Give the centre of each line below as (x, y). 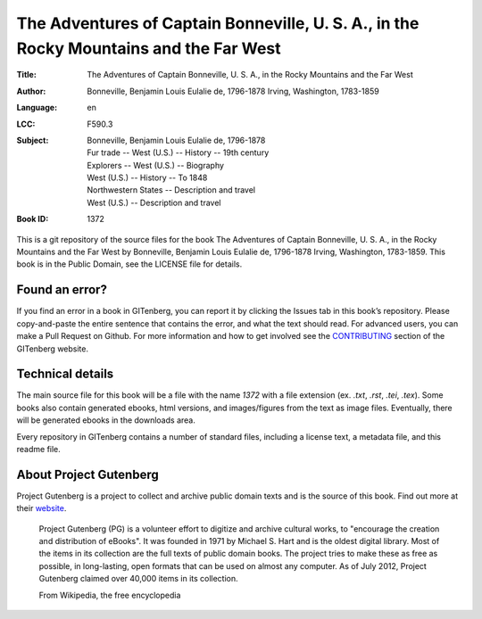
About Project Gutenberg (88, 474)
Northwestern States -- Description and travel (171, 190)
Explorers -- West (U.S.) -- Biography (156, 165)
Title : (27, 75)
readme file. (39, 449)
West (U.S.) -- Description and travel (154, 202)
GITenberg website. (53, 349)
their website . (42, 508)
